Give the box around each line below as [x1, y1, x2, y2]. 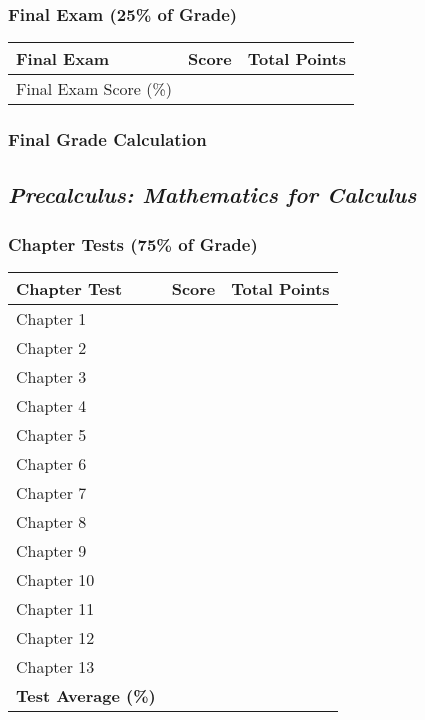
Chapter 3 [16, 365, 87, 389]
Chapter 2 [16, 336, 87, 360]
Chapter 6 [16, 452, 87, 476]
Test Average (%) [16, 684, 156, 708]
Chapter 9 [16, 539, 87, 563]
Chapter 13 [16, 655, 95, 679]
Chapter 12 [16, 626, 95, 650]
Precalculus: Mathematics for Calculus [8, 179, 417, 210]
